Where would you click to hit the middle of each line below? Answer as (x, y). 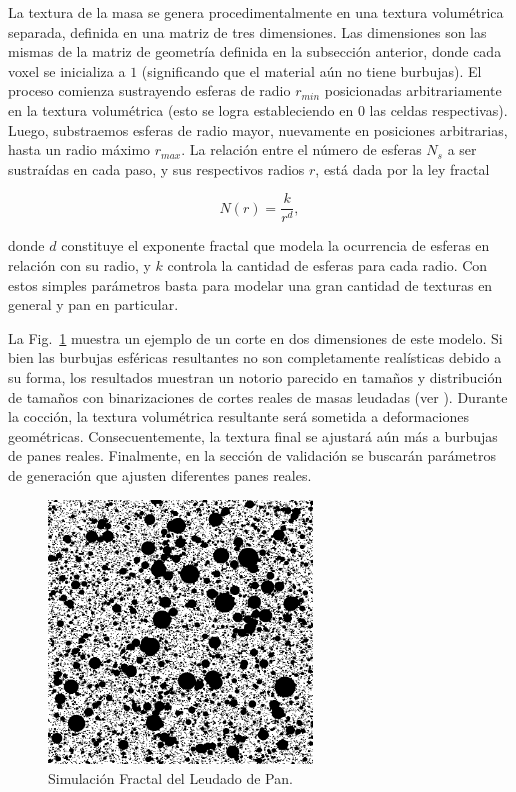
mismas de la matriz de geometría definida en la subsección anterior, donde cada (255, 51)
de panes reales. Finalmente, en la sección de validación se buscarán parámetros (252, 455)
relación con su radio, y (79, 265)
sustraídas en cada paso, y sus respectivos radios (156, 168)
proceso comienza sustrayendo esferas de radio (149, 90)
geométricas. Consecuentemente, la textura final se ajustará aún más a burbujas (253, 435)
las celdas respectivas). (438, 109)
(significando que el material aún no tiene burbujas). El (311, 70)
